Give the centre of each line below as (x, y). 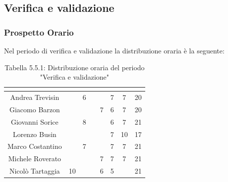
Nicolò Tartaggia (34, 171)
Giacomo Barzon (34, 109)
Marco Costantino (35, 146)
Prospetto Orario (39, 32)
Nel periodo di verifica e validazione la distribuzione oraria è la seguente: (114, 50)
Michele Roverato (35, 159)
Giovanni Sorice (34, 121)
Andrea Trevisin (35, 97)
